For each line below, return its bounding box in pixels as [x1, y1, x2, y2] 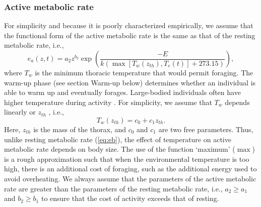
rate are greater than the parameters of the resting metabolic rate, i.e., [4, 183, 223, 193]
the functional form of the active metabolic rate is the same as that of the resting [4, 30, 255, 40]
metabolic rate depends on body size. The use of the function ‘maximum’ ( [4, 144, 235, 154]
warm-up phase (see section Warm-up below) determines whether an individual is [4, 77, 256, 87]
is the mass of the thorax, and [33, 124, 126, 134]
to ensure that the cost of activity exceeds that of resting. [41, 193, 219, 203]
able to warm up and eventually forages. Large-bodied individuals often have [4, 87, 241, 97]
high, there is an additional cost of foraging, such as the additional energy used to [4, 163, 257, 174]
